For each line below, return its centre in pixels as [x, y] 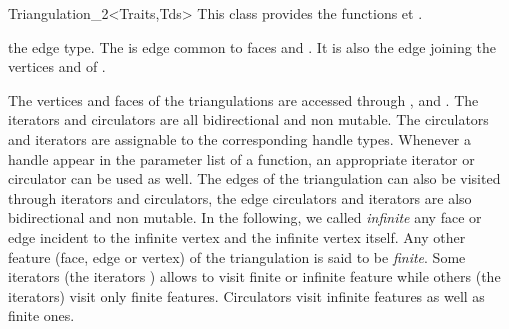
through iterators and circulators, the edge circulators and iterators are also [240, 197]
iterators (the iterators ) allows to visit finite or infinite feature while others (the [254, 276]
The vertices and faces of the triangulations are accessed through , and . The [243, 99]
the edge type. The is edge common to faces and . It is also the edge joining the [252, 46]
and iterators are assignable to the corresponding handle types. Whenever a [240, 138]
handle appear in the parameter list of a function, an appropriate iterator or [241, 158]
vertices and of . [57, 66]
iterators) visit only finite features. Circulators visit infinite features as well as [246, 295]
